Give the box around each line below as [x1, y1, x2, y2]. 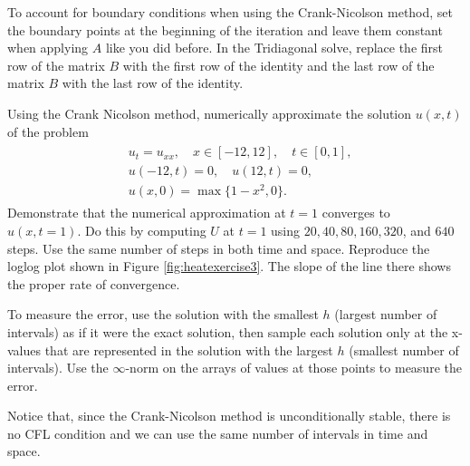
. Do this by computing [77, 220, 206, 239]
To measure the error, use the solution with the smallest [7, 305, 319, 324]
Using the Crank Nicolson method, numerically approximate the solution [7, 103, 412, 122]
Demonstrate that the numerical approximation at [7, 203, 286, 222]
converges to [321, 203, 390, 222]
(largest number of [334, 305, 437, 324]
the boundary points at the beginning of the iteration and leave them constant [7, 20, 443, 39]
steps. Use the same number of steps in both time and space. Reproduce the [7, 238, 430, 257]
